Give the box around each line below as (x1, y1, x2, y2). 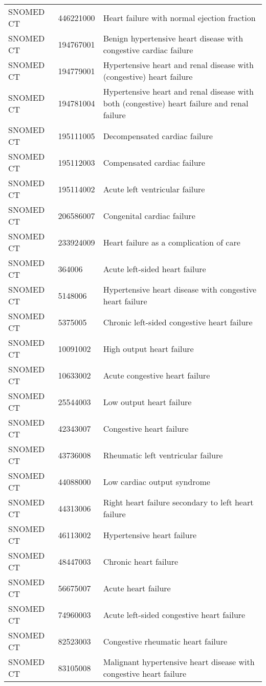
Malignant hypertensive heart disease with (103, 656, 255, 668)
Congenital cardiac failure (103, 209, 195, 222)
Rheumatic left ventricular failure (103, 449, 223, 461)
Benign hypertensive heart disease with (103, 32, 243, 44)
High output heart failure (103, 342, 194, 355)
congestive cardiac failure (103, 44, 193, 56)
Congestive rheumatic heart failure (103, 635, 228, 647)
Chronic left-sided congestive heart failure (103, 316, 253, 328)
